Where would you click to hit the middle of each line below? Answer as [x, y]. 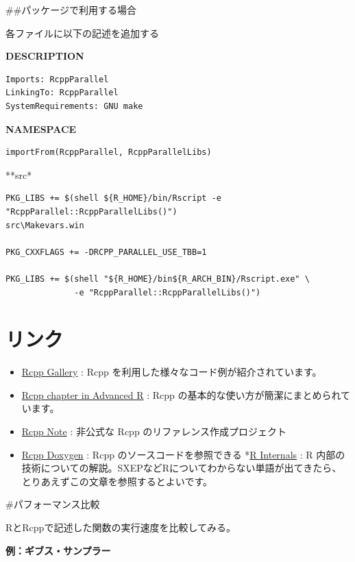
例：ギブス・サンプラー [58, 550]
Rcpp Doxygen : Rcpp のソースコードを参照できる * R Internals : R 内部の [183, 454]
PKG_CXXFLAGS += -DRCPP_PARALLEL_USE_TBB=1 [106, 252]
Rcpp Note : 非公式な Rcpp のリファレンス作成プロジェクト [154, 431]
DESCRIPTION [45, 56]
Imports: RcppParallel [57, 79]
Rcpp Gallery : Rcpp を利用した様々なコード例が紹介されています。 [172, 372]
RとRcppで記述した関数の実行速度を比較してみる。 [121, 527]
